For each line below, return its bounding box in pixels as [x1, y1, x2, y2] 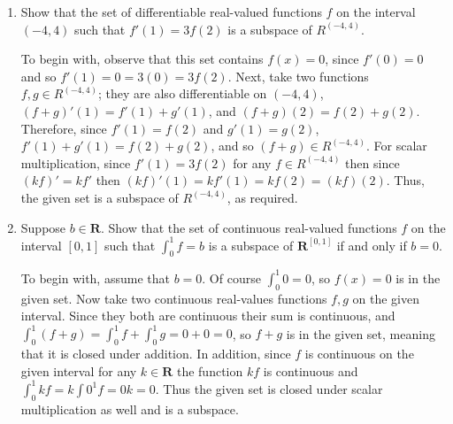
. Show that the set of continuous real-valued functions [100, 218, 397, 236]
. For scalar [366, 136, 427, 155]
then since [345, 153, 400, 172]
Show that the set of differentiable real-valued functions [20, 3, 322, 20]
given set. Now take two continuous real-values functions [20, 289, 327, 307]
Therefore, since [20, 119, 107, 137]
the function [176, 361, 243, 380]
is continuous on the [304, 344, 414, 363]
